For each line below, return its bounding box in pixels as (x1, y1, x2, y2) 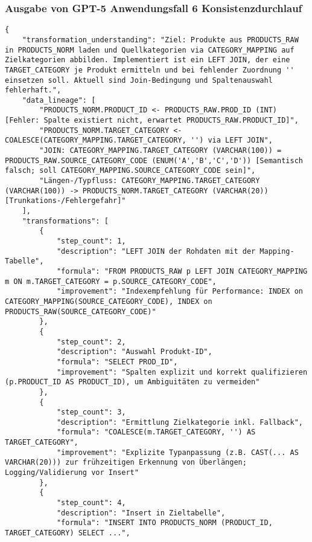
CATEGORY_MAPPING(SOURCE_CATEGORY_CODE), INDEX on (5, 297, 212, 306)
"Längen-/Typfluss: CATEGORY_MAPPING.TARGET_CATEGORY (39, 176, 260, 186)
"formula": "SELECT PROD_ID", (56, 357, 178, 366)
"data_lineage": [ (22, 95, 96, 105)
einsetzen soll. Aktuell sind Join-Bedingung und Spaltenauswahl (5, 76, 273, 85)
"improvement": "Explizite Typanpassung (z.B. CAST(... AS (56, 448, 299, 457)
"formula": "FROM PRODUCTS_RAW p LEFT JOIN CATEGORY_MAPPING (56, 266, 308, 276)
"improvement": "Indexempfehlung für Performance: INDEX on (56, 287, 303, 296)
